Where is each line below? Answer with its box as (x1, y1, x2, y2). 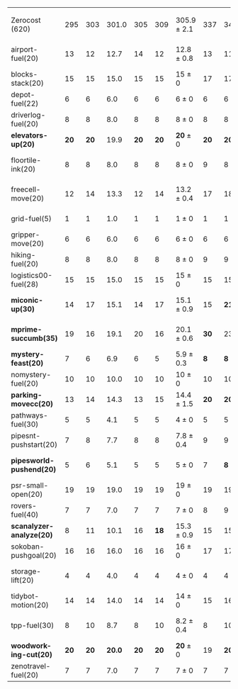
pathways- (11, 410, 48, 420)
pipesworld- (11, 456, 55, 465)
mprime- (11, 325, 42, 334)
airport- (11, 45, 38, 54)
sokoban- (11, 542, 45, 551)
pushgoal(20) (11, 551, 57, 560)
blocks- (11, 69, 38, 79)
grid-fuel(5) (11, 214, 52, 223)
